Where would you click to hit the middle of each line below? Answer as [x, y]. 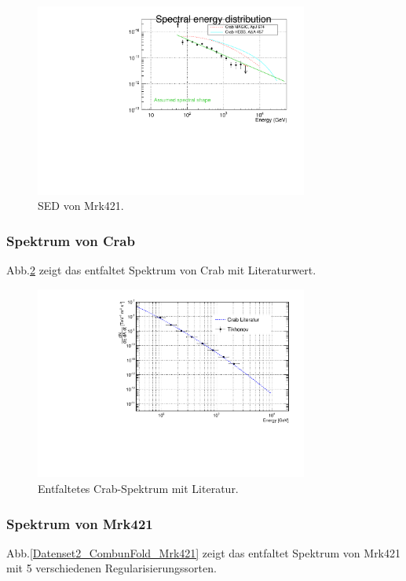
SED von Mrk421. [81, 206]
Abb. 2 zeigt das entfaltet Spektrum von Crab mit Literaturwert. [161, 270]
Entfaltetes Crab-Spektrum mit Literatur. [138, 489]
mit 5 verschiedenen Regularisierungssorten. [112, 568]
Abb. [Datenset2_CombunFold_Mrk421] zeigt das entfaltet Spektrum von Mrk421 [204, 552]
